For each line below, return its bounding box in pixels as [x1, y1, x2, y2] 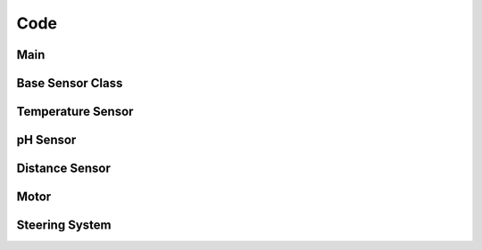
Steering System [16, 218, 112, 233]
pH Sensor [16, 133, 77, 148]
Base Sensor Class [16, 76, 123, 91]
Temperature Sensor [16, 104, 134, 119]
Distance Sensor [16, 161, 112, 176]
